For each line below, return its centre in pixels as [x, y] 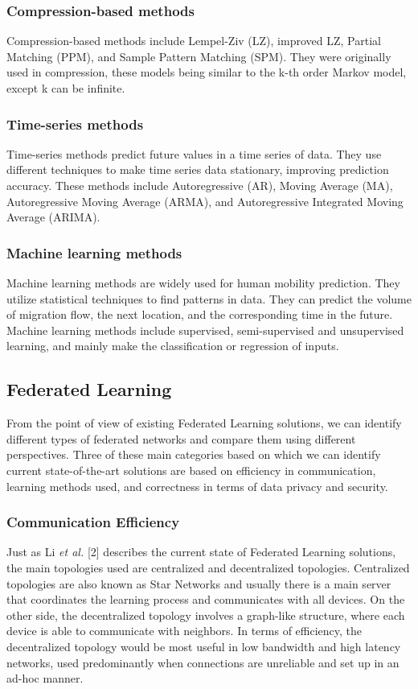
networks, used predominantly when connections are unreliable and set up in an [203, 662]
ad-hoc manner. [45, 678]
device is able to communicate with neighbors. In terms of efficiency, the [184, 631]
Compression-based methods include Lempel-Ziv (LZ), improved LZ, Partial [194, 41]
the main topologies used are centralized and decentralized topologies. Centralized [208, 567]
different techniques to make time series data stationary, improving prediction [198, 169]
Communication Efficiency [93, 522]
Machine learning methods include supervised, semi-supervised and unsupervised [205, 330]
